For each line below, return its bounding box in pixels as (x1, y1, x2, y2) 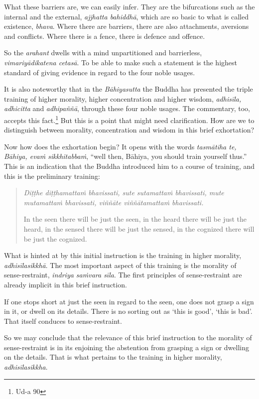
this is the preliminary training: (4, 170, 100, 181)
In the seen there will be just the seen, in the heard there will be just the (23, 214, 247, 224)
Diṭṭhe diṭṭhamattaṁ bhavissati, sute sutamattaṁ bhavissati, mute (23, 187, 224, 198)
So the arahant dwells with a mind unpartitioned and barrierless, (4, 47, 202, 58)
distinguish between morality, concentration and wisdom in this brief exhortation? (4, 125, 255, 135)
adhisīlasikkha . (4, 362, 48, 372)
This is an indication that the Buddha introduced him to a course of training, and (4, 160, 255, 171)
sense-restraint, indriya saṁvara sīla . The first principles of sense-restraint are (4, 269, 242, 280)
